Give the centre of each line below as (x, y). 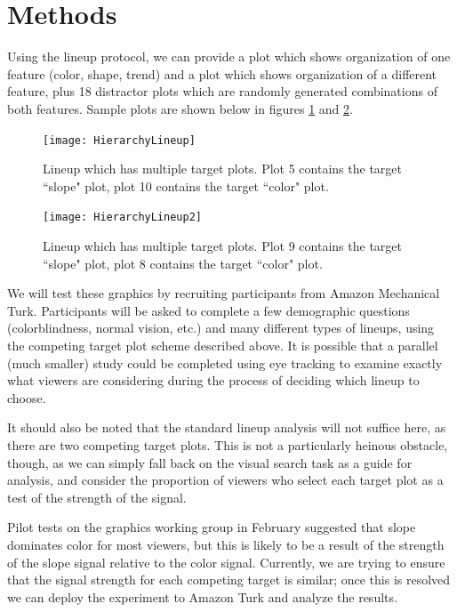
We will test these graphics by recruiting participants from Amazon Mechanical (224, 293)
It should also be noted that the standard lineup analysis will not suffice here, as (227, 427)
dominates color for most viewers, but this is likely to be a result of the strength (226, 544)
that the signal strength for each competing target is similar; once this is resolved (229, 580)
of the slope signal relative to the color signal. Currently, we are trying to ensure (226, 562)
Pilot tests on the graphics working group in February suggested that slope (212, 527)
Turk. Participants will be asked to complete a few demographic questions (208, 310)
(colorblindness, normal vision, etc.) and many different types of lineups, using (221, 328)
